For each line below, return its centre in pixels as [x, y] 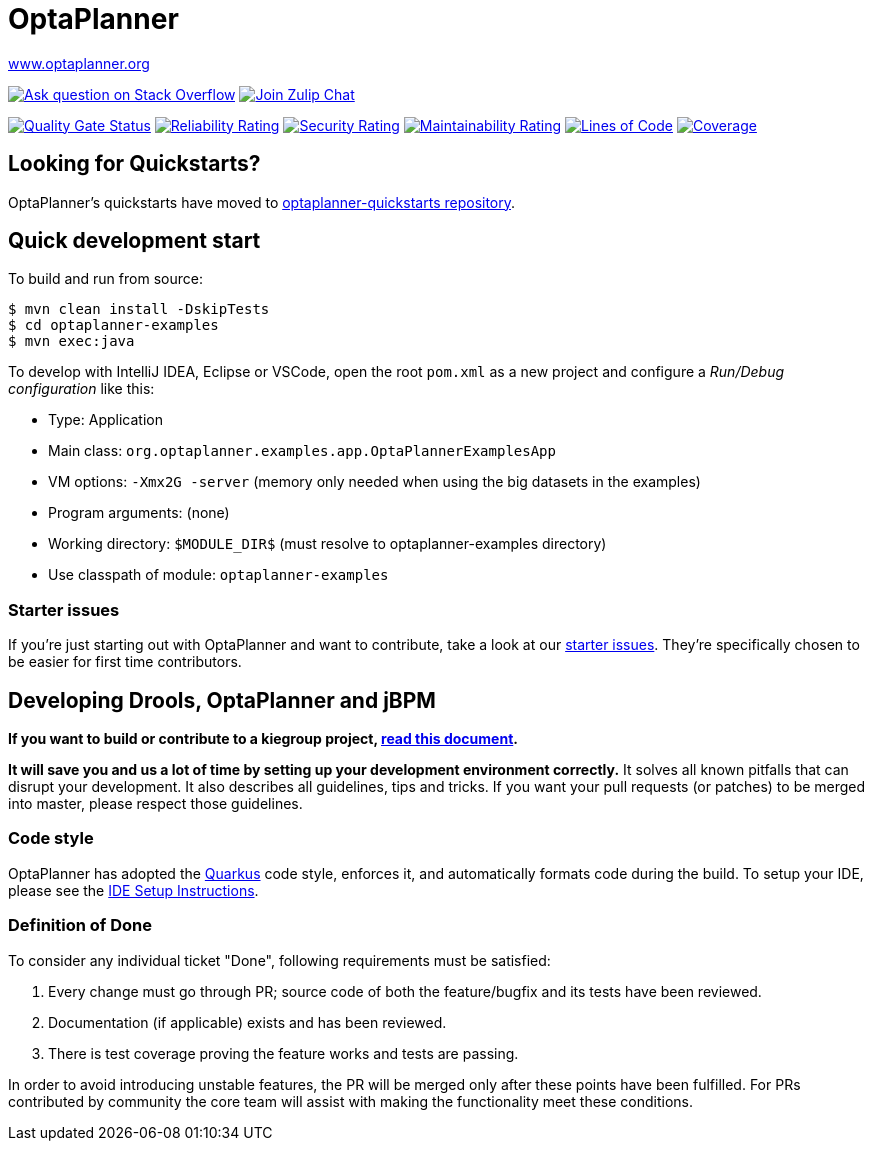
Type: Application [105, 420]
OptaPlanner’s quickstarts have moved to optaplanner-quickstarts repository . [262, 202]
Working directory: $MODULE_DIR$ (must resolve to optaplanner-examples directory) [327, 544]
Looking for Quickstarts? [134, 164]
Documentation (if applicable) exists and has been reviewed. [247, 1022]
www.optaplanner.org [79, 63]
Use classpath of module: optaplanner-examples [218, 575]
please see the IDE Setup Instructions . [133, 890]
